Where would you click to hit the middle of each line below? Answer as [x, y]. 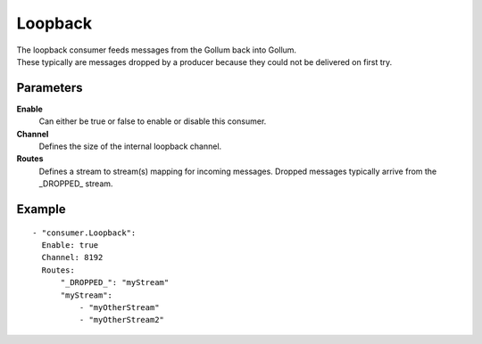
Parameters [50, 88]
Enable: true [70, 245]
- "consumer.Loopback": [84, 233]
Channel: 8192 [72, 258]
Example [41, 209]
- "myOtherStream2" [122, 320]
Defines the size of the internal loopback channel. [130, 146]
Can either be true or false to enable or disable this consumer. [153, 121]
